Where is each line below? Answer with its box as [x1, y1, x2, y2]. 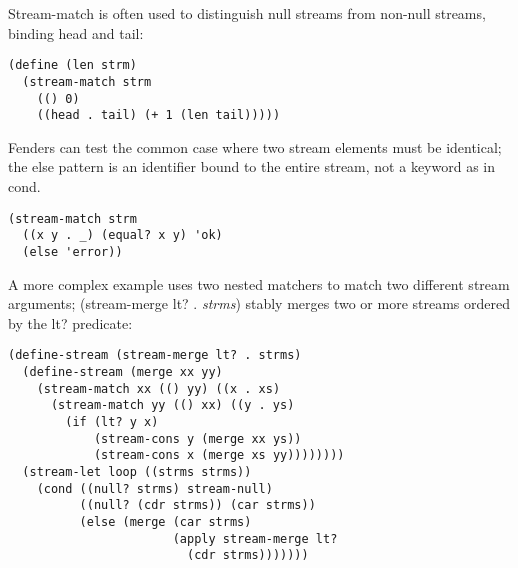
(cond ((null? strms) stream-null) [36, 481, 273, 496]
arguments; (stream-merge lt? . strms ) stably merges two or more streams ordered [8, 293, 511, 314]
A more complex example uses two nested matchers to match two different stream [8, 273, 510, 294]
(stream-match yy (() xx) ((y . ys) [50, 398, 295, 413]
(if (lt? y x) [65, 414, 159, 429]
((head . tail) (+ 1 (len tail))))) [36, 108, 281, 123]
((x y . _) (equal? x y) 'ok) [22, 228, 223, 243]
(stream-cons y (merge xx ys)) [93, 431, 302, 446]
